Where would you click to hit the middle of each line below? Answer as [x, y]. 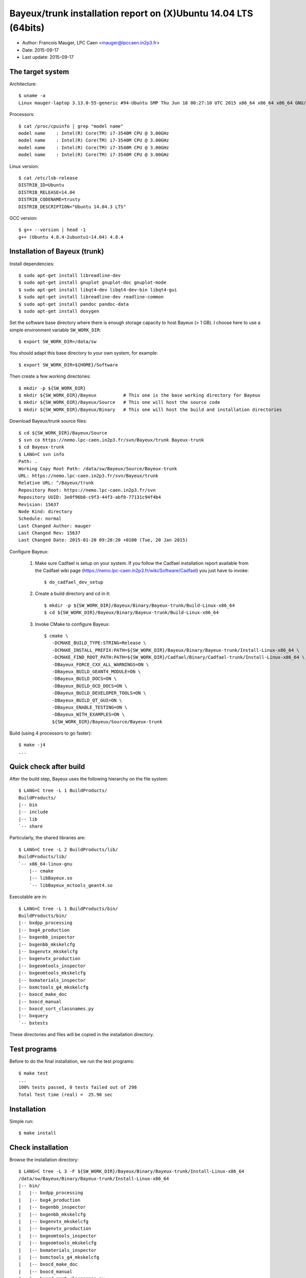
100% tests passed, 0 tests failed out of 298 [78, 1087]
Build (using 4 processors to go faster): [50, 733]
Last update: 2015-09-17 [48, 57]
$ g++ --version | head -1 [52, 230]
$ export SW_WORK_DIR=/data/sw [58, 342]
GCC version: [23, 218]
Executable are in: [28, 897]
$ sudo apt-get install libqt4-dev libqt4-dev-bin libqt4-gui [98, 290]
